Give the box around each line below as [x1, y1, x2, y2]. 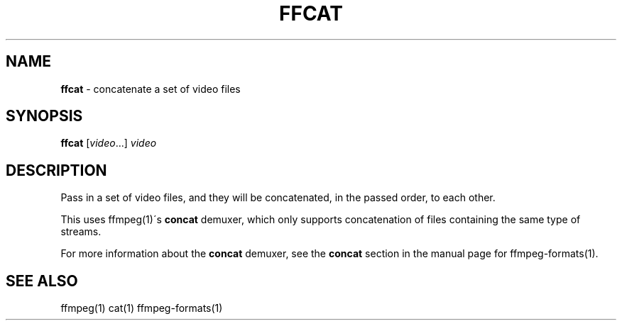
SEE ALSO [6, 271, 78, 290]
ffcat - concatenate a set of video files [60, 82, 241, 95]
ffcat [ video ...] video [60, 137, 157, 150]
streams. [60, 225, 102, 238]
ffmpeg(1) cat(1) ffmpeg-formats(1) [60, 302, 223, 315]
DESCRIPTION [6, 161, 107, 179]
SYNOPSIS [6, 107, 83, 125]
